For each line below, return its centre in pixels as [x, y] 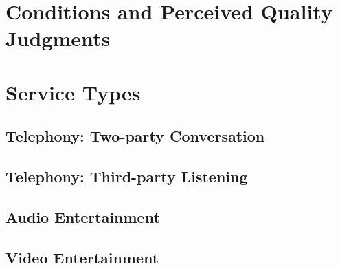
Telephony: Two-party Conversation [135, 136]
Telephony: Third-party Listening [127, 176]
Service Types [73, 92]
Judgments [58, 38]
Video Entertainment [82, 257]
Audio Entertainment [83, 216]
